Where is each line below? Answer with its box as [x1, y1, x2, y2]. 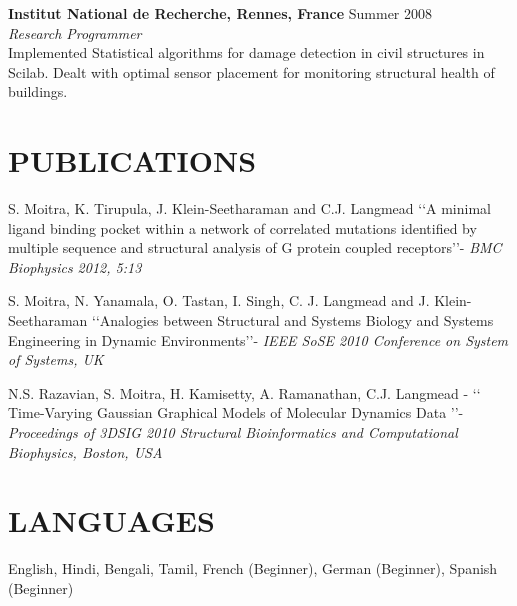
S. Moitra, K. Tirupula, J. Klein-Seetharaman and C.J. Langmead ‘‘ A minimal [8, 198, 491, 219]
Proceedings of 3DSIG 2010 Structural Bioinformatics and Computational [8, 422, 458, 443]
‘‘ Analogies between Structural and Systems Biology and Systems [92, 310, 494, 331]
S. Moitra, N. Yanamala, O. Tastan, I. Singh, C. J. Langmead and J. [8, 290, 430, 311]
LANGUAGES [8, 500, 215, 541]
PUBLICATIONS [8, 140, 257, 181]
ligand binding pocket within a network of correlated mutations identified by [8, 217, 477, 238]
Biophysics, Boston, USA [8, 441, 163, 462]
